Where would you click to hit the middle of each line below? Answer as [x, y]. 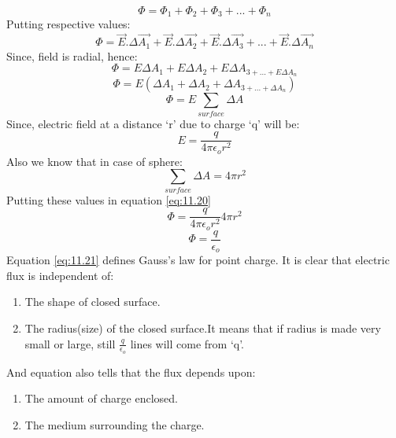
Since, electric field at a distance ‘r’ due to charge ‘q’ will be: [153, 123]
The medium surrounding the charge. [115, 424]
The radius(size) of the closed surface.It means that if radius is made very [203, 328]
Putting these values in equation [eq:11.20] [109, 199]
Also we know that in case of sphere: [94, 161]
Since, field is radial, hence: [72, 55]
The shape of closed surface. [93, 302]
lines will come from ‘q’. [187, 343]
